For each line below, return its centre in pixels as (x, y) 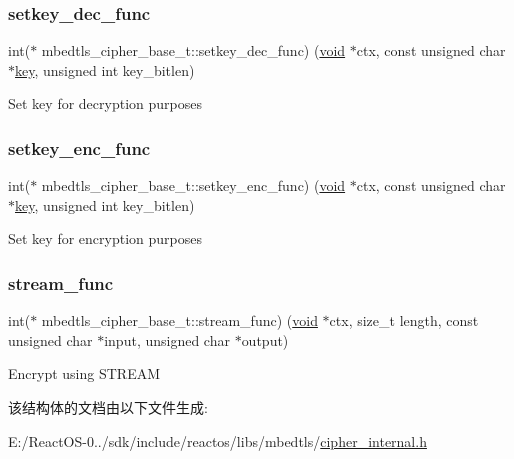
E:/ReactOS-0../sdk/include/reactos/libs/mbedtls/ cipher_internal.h (217, 440)
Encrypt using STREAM (84, 373)
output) (265, 339)
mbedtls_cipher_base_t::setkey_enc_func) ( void (193, 185)
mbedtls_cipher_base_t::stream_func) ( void (179, 320)
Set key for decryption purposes (105, 103)
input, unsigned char (167, 339)
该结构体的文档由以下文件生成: (108, 407)
